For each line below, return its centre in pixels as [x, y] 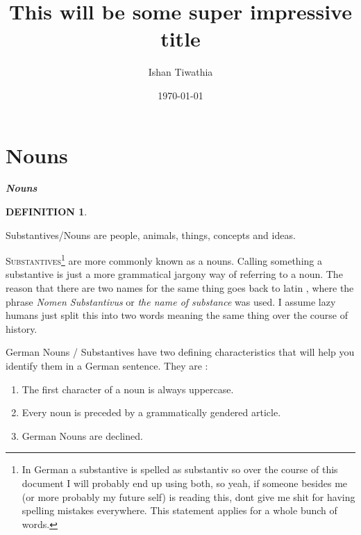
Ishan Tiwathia [180, 72]
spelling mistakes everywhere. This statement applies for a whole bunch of [179, 510]
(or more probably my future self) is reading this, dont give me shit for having [188, 496]
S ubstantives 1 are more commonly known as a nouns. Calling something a [164, 260]
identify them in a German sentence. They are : [107, 366]
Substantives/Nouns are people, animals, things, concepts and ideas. [151, 234]
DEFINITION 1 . [47, 212]
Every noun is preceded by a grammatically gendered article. [151, 412]
